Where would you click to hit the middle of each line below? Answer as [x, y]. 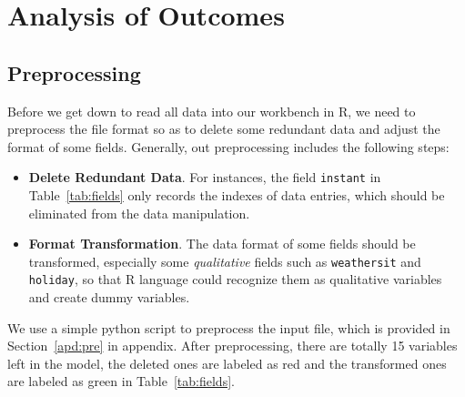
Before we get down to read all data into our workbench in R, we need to [212, 111]
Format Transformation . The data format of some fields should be [222, 244]
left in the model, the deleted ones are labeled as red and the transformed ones [227, 363]
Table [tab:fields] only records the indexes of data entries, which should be [237, 195]
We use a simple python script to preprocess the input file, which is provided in [229, 327]
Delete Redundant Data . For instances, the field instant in [205, 177]
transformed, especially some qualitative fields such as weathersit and [225, 261]
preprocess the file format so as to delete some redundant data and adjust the [224, 129]
